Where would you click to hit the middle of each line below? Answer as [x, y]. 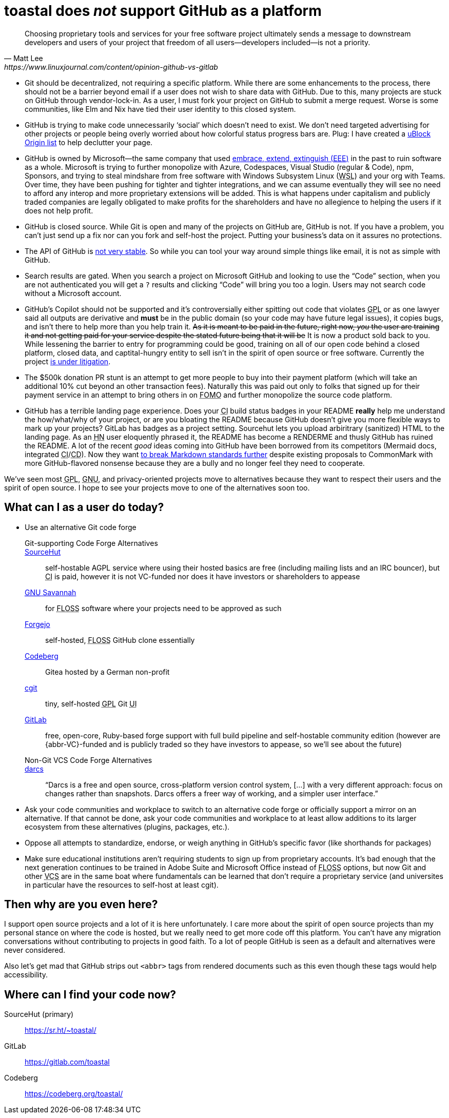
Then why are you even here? [81, 905]
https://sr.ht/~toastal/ [61, 1030]
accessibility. [26, 975]
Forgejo [37, 624]
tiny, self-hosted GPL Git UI [91, 703]
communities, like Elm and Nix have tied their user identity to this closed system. [160, 109]
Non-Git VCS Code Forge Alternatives [89, 760]
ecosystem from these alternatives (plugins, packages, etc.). [127, 827]
